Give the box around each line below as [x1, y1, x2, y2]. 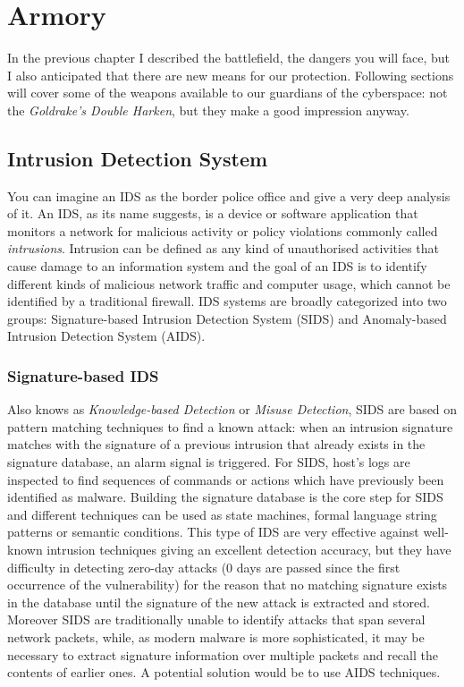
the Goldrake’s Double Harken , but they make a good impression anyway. [7, 100, 409, 119]
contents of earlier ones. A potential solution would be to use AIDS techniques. [7, 663, 441, 682]
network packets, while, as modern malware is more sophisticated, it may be [7, 627, 425, 646]
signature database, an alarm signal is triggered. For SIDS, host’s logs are [7, 453, 410, 471]
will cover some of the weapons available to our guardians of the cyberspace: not [7, 83, 448, 102]
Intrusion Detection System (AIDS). [7, 327, 206, 345]
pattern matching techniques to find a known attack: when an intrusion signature [7, 417, 453, 436]
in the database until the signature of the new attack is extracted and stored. [7, 592, 430, 611]
